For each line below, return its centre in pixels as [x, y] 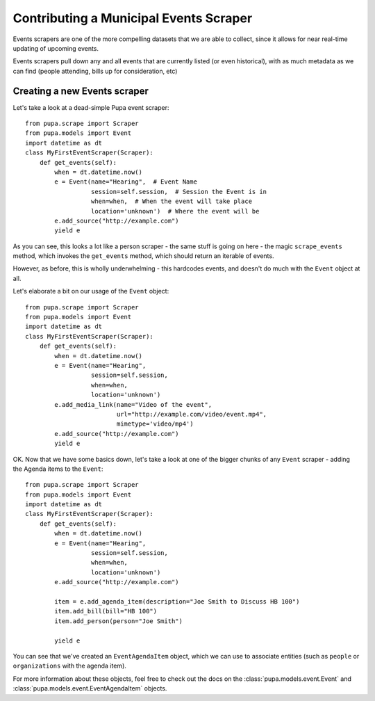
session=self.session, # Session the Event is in [179, 192]
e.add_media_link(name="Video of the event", [133, 404]
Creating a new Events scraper [81, 91]
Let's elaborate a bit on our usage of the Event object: [91, 291]
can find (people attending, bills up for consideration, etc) [95, 71]
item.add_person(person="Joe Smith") [119, 621]
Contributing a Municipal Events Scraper [133, 18]
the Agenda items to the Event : [58, 469]
